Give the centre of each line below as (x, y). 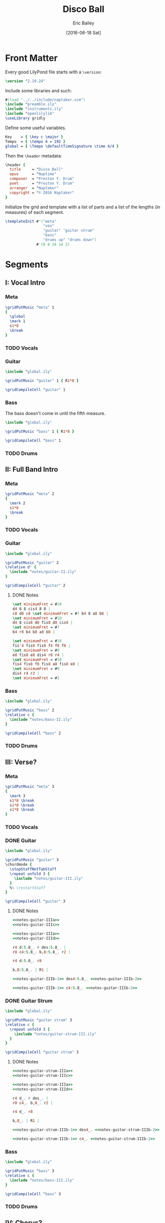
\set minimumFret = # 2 (36, 678)
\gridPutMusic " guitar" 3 (32, 860)
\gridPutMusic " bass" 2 (30, 710)
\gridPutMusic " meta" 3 (30, 787)
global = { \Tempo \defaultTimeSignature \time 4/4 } (62, 146)
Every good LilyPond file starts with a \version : (53, 72)
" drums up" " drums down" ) (70, 240)
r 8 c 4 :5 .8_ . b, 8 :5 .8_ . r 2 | (41, 952)
